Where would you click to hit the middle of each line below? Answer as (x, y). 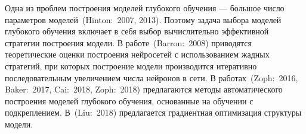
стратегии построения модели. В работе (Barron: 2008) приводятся (128, 42)
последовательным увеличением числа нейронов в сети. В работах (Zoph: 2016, (152, 77)
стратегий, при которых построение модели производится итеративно (131, 66)
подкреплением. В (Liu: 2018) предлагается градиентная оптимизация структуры (153, 112)
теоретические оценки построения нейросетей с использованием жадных (137, 54)
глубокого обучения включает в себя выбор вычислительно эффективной (137, 31)
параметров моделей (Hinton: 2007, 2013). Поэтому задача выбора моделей (143, 19)
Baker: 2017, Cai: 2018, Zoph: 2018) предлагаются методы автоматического (144, 89)
